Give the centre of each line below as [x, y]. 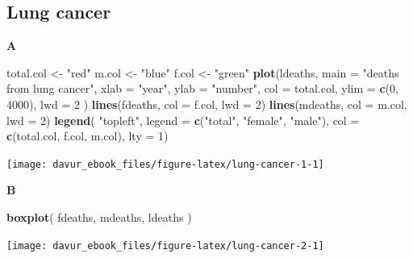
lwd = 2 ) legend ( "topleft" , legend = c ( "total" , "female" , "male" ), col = [183, 120]
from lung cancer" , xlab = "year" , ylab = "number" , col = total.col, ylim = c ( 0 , [202, 88]
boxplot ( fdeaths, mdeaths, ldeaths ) [99, 217]
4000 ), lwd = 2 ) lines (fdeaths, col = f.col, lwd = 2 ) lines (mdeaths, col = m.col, [207, 104]
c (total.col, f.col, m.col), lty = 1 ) [88, 136]
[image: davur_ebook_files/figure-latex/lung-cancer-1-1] [165, 164]
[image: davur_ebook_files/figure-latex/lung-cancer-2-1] [165, 246]
